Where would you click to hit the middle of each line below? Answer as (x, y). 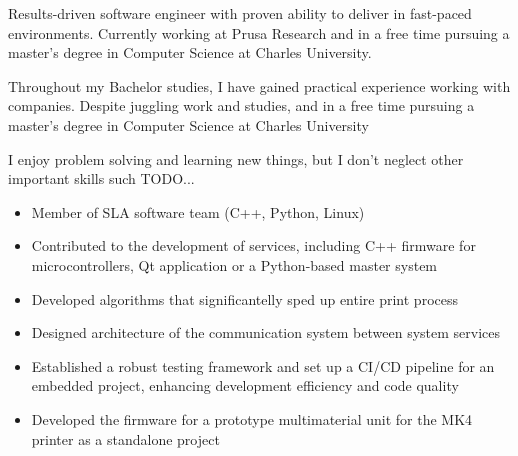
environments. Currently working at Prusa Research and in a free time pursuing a (259, 32)
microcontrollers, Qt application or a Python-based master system (234, 264)
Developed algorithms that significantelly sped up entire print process (244, 298)
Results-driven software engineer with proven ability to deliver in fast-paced (240, 13)
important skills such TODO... (101, 178)
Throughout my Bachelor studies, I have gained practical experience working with (259, 85)
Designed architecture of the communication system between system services (265, 332)
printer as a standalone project (125, 438)
